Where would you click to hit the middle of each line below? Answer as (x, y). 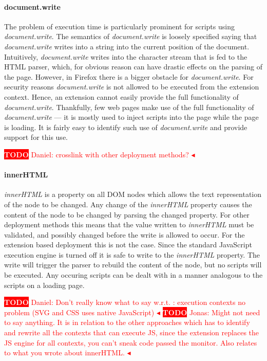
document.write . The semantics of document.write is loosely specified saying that (131, 36)
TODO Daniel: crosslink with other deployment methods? (97, 154)
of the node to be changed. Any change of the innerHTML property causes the (128, 204)
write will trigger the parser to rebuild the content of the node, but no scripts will (133, 265)
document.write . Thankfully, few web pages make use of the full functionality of (129, 107)
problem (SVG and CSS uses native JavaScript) (79, 312)
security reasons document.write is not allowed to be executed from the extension (132, 87)
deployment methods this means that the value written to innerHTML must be (129, 224)
